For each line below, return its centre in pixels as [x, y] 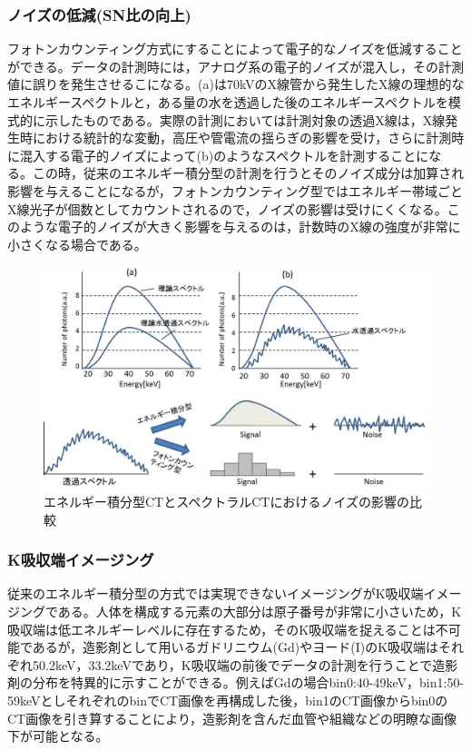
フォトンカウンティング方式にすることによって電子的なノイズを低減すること [235, 49]
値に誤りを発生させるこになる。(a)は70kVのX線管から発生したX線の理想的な [236, 84]
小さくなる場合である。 [77, 244]
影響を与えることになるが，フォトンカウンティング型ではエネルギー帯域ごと [235, 190]
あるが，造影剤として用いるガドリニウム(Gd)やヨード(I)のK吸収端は [235, 647]
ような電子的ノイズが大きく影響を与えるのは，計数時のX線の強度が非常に [240, 227]
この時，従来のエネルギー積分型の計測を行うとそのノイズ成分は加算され [248, 173]
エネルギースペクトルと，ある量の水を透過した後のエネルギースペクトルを [228, 102]
